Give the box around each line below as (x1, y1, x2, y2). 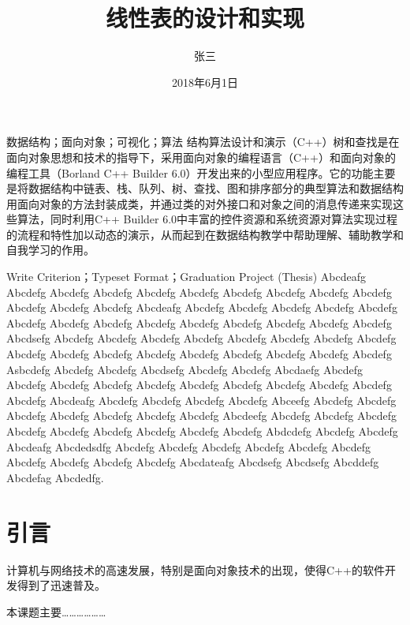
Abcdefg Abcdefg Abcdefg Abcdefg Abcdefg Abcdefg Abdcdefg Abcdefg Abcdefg (6, 423, 398, 439)
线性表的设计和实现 (105, 2, 304, 34)
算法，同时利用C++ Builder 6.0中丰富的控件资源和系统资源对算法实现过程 (17, 211, 398, 227)
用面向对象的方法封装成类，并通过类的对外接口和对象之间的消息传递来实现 (6, 195, 393, 211)
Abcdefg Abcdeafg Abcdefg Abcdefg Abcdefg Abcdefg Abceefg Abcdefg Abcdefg (6, 391, 397, 408)
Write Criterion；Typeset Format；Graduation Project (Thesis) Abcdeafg (6, 268, 366, 285)
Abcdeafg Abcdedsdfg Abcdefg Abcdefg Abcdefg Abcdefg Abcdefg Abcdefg (6, 438, 371, 455)
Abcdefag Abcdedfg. (6, 469, 104, 485)
